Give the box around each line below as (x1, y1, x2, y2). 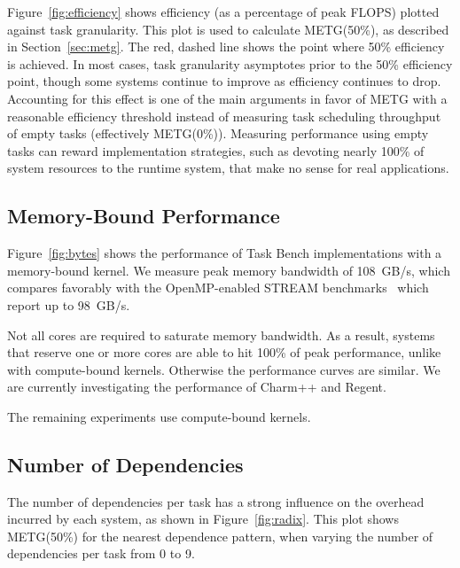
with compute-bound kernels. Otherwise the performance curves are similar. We (7, 360, 441, 378)
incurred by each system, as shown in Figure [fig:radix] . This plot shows (7, 510, 399, 528)
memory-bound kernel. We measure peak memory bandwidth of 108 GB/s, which (7, 261, 450, 279)
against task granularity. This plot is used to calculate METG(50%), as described (7, 19, 449, 38)
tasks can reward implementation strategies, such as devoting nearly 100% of (7, 141, 425, 160)
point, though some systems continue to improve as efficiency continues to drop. (7, 72, 441, 90)
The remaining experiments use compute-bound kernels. (7, 407, 311, 425)
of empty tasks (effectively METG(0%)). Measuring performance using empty (7, 124, 429, 143)
